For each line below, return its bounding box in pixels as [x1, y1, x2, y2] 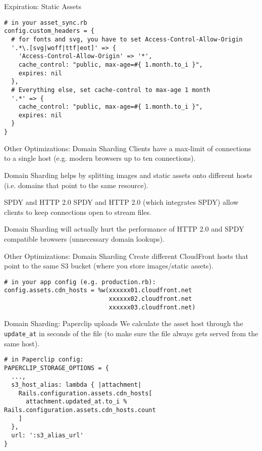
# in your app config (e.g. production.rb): [4, 278, 156, 286]
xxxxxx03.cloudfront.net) [109, 303, 196, 311]
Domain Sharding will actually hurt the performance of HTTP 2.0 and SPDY [4, 223, 244, 234]
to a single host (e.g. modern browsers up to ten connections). [4, 153, 196, 163]
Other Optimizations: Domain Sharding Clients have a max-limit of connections [4, 143, 251, 153]
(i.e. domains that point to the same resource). [4, 179, 148, 190]
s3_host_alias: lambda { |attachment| [11, 381, 142, 389]
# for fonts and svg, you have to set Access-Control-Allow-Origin [11, 35, 243, 43]
